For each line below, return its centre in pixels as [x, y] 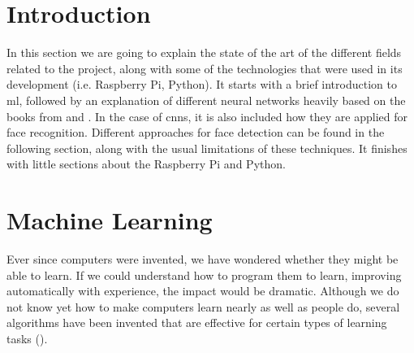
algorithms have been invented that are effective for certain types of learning [197, 322]
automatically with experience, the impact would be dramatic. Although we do [203, 291]
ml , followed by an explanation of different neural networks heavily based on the [206, 100]
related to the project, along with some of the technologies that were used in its [205, 68]
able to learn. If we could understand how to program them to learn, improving [204, 275]
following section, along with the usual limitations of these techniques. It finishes [207, 148]
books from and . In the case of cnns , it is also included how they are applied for [207, 116]
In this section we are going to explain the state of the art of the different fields [204, 52]
